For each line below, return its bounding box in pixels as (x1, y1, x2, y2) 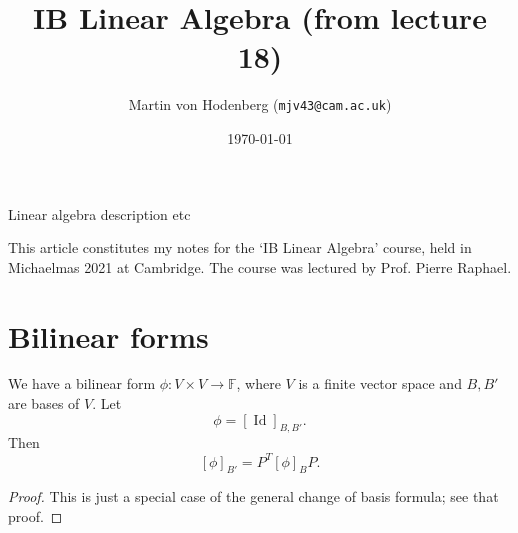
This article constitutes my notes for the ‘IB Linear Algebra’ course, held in (8, 237, 472, 258)
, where (236, 373, 281, 394)
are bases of (8, 393, 80, 414)
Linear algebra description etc (8, 203, 191, 224)
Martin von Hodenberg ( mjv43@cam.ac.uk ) (128, 94, 392, 115)
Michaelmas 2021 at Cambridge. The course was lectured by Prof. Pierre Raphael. (8, 256, 512, 277)
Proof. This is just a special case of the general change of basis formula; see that (8, 486, 499, 507)
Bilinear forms (8, 315, 209, 356)
